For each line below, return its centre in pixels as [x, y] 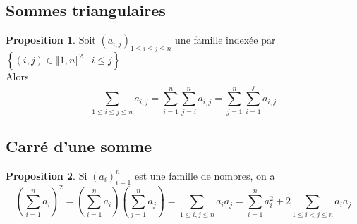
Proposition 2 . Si [47, 175]
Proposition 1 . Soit [51, 40]
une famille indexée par [225, 40]
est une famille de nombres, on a [205, 175]
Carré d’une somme [79, 146]
